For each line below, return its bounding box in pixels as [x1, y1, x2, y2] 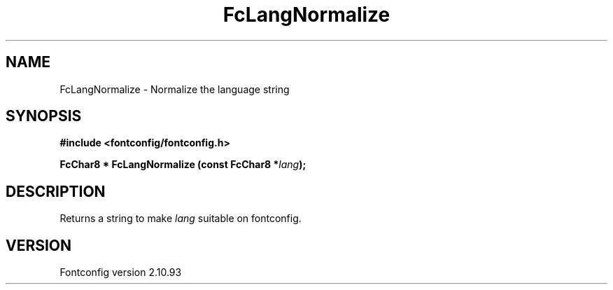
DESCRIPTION [6, 182, 106, 200]
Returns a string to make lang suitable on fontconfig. [59, 212, 302, 225]
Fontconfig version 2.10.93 [59, 266, 182, 279]
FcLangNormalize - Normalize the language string [59, 83, 290, 95]
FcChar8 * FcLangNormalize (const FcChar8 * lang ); [59, 158, 306, 171]
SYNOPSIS [6, 107, 82, 125]
